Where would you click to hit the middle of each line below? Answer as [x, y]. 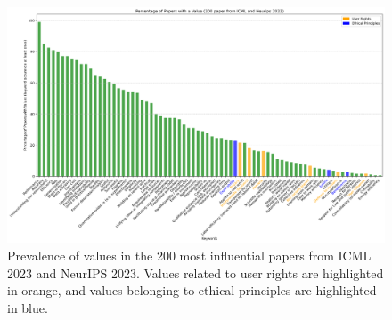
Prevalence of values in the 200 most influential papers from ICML [189, 255]
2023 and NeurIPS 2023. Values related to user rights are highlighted [196, 272]
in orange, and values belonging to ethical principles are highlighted [192, 290]
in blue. [28, 307]
